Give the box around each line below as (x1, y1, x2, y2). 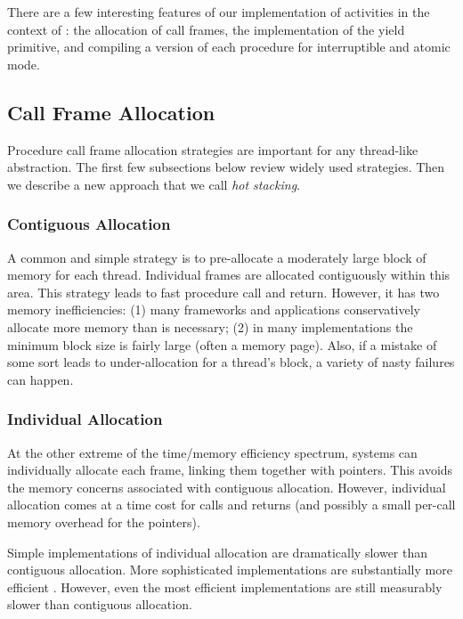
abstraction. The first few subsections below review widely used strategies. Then (7, 158, 445, 176)
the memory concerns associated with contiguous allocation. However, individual (7, 477, 446, 496)
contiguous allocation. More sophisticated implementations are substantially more (7, 560, 452, 579)
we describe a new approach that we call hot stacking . (7, 175, 301, 193)
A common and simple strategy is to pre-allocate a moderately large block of (7, 248, 426, 266)
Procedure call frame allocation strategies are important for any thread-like (7, 140, 418, 159)
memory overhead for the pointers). (7, 512, 200, 531)
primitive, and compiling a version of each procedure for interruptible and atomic (7, 37, 451, 56)
